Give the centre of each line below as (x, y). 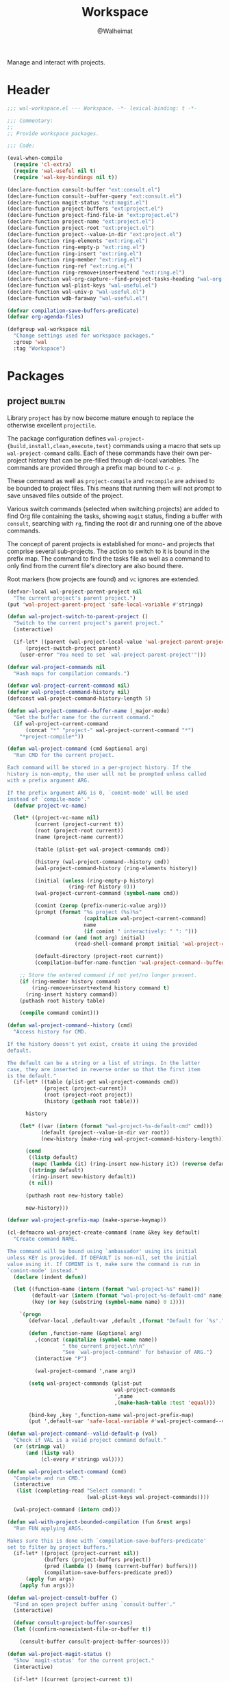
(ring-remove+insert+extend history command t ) (101, 988)
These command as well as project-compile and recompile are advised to (111, 480)
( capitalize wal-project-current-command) (145, 918)
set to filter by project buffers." (59, 1547)
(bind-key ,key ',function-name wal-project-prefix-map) (111, 1415)
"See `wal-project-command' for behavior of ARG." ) (137, 1353)
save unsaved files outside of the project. (65, 495)
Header (28, 90)
